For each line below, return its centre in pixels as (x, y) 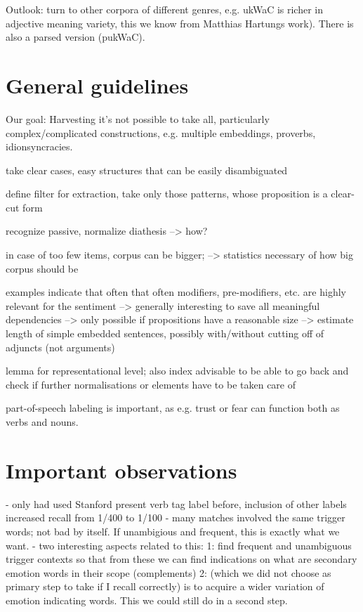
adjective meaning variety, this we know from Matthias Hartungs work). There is (180, 23)
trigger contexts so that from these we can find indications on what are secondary (181, 559)
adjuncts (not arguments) (60, 347)
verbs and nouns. (42, 422)
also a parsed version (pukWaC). (75, 37)
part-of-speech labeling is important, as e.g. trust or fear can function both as (173, 408)
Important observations (121, 470)
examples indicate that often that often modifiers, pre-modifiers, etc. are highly (176, 292)
